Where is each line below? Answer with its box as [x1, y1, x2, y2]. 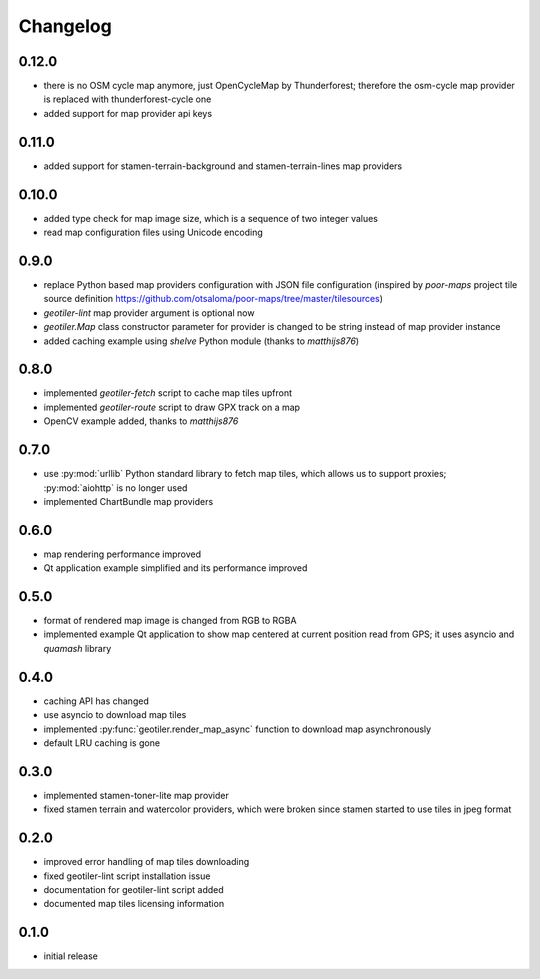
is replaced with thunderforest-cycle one [43, 93, 212, 105]
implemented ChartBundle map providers [43, 495, 214, 507]
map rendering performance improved [43, 548, 202, 560]
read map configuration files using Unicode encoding [43, 226, 264, 239]
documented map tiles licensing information [43, 898, 225, 910]
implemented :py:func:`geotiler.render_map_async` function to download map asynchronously [43, 723, 432, 735]
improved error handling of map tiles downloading [43, 856, 250, 868]
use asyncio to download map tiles [43, 709, 187, 721]
